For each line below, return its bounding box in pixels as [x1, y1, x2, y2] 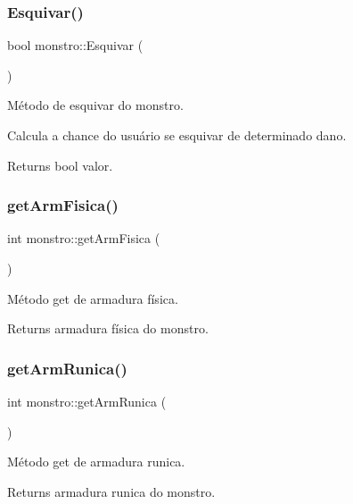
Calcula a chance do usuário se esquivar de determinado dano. [7, 126, 347, 144]
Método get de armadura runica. [7, 452, 185, 471]
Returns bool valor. [7, 155, 113, 174]
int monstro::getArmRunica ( [7, 392, 167, 410]
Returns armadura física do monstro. [7, 319, 209, 338]
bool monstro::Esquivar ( [7, 36, 144, 55]
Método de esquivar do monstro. [7, 96, 184, 114]
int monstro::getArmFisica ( [7, 229, 160, 248]
